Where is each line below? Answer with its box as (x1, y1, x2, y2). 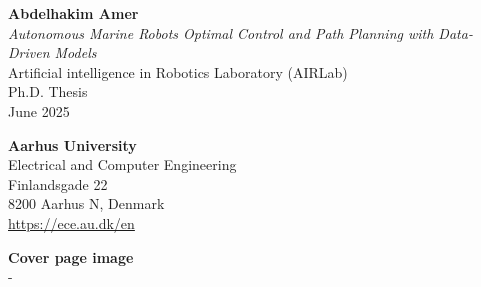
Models (54, 42, 97, 63)
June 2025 (8, 100, 70, 121)
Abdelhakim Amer (8, 3, 139, 23)
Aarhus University (8, 134, 137, 155)
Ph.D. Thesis (8, 81, 88, 102)
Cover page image (8, 246, 134, 267)
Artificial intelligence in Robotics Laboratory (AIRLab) (8, 61, 348, 82)
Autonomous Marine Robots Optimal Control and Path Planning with (8, 22, 434, 43)
